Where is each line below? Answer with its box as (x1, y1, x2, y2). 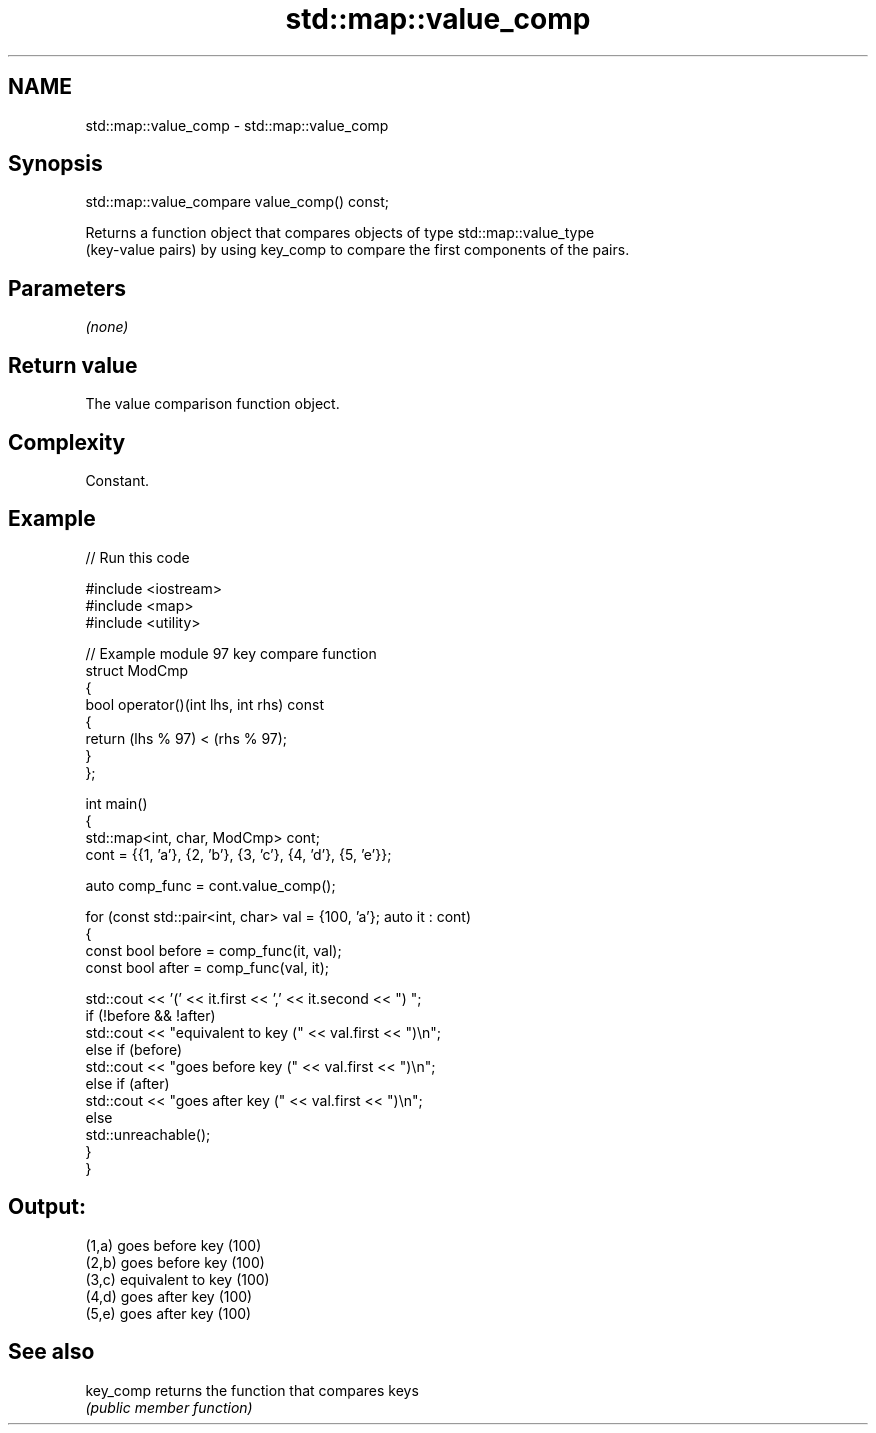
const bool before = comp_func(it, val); (85, 941, 342, 959)
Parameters (8, 275, 126, 301)
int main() (85, 794, 148, 812)
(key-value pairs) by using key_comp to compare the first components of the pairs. (85, 241, 630, 259)
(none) (85, 318, 129, 336)
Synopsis (8, 151, 103, 177)
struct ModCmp (85, 661, 189, 679)
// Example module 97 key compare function (85, 644, 377, 662)
